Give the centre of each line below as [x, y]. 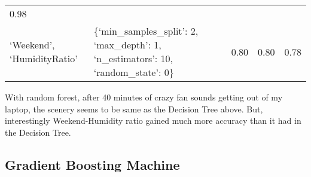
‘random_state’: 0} [134, 72]
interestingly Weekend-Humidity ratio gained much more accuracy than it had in [153, 120]
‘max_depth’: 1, [127, 45]
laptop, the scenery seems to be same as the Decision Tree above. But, [134, 109]
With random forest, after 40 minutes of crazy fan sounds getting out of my [144, 97]
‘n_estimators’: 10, [133, 58]
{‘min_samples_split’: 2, [146, 31]
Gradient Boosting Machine [92, 164]
